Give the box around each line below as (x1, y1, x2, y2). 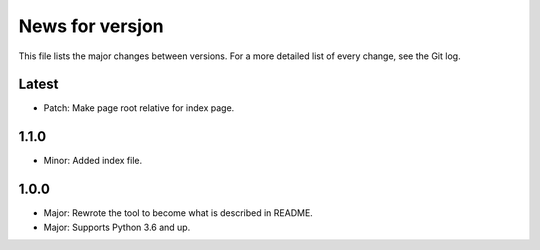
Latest (18, 76, 59, 93)
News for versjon (18, 15, 164, 37)
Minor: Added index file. (43, 155, 143, 167)
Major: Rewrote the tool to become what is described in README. (43, 207, 314, 219)
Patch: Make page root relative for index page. (43, 102, 235, 114)
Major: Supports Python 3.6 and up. (43, 221, 191, 233)
